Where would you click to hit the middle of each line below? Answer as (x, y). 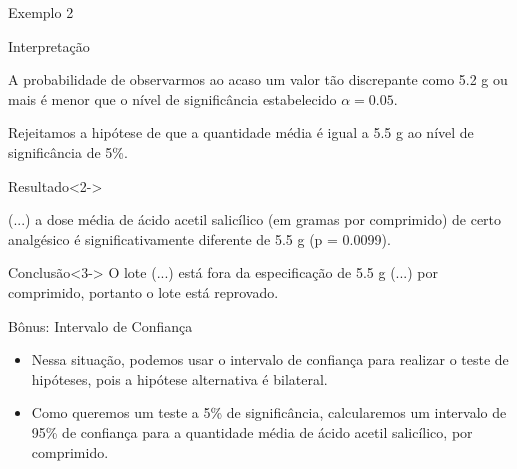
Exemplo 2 (41, 12)
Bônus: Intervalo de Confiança (100, 325)
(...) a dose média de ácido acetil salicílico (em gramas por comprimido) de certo (255, 219)
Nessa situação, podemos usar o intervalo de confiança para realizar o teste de (270, 359)
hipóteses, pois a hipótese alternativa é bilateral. (179, 378)
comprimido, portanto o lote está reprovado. (143, 291)
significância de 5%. (68, 151)
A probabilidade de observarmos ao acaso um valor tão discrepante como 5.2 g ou (258, 79)
